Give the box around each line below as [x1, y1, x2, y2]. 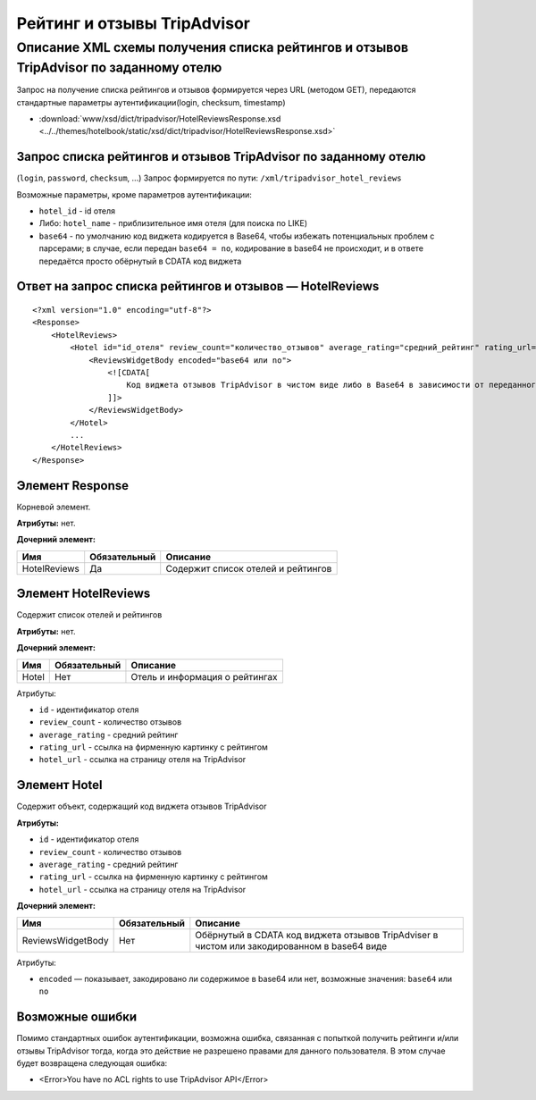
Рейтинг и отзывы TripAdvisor [16, 13, 250, 33]
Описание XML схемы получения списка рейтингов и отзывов [16, 39, 409, 55]
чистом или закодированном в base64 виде [195, 939, 388, 952]
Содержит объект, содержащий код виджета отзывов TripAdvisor [16, 801, 267, 812]
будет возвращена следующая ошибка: [16, 1057, 168, 1068]
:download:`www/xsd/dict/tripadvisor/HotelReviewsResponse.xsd [38, 113, 281, 124]
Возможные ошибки [16, 1010, 138, 1025]
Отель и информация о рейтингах [130, 670, 278, 683]
